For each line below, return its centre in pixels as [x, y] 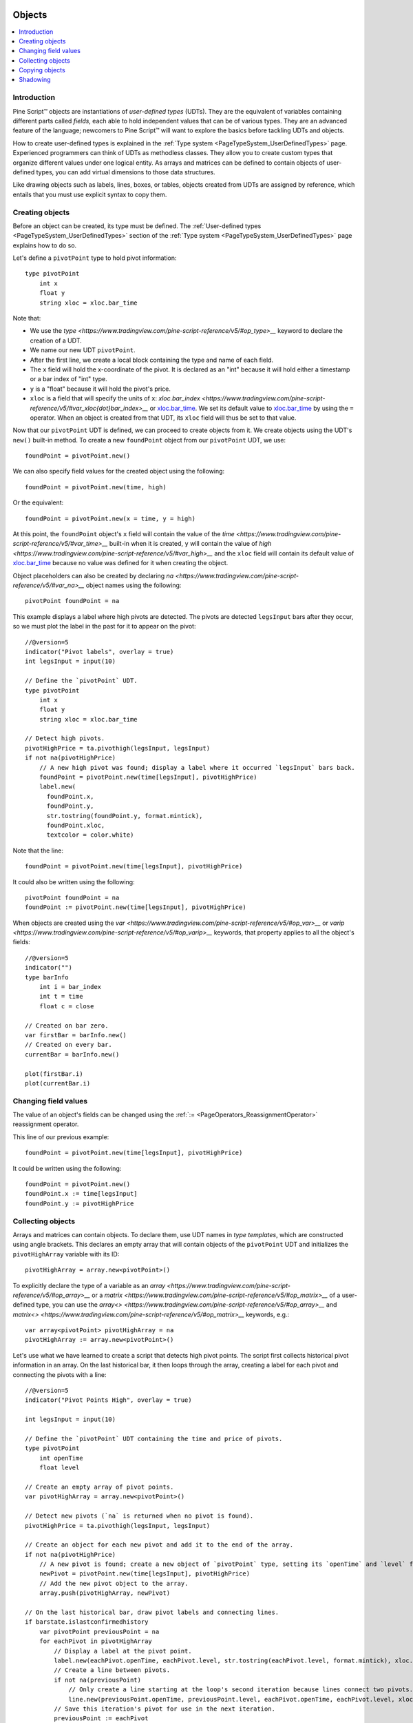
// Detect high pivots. [65, 738]
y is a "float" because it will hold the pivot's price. [100, 389]
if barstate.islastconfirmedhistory [87, 1622]
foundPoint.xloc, [76, 825]
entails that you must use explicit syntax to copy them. [90, 194]
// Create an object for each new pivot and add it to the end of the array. [159, 1545]
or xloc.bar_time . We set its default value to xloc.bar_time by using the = [252, 408]
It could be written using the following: [67, 1168]
